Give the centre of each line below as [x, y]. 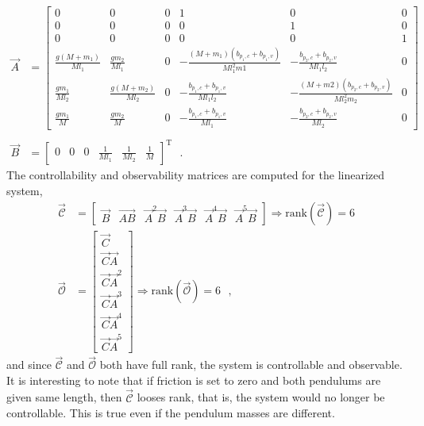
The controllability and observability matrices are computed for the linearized [196, 175]
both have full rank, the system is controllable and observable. [251, 365]
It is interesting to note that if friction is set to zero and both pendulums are [194, 380]
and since [29, 365]
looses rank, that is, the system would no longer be [261, 397]
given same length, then [64, 397]
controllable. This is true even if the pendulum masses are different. [171, 413]
